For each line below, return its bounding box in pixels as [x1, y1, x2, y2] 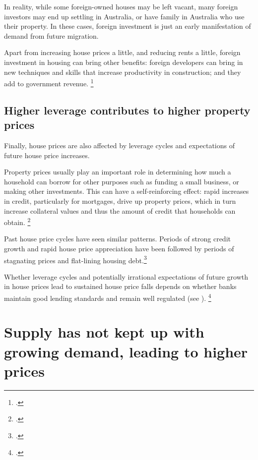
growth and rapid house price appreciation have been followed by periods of [4, 243, 234, 253]
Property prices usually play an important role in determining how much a [4, 167, 231, 177]
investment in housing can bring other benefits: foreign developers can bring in [4, 57, 243, 67]
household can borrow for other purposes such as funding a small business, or [4, 176, 239, 186]
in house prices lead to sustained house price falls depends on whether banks [4, 281, 237, 291]
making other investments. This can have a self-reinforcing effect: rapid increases [4, 186, 249, 196]
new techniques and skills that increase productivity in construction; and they [4, 66, 241, 77]
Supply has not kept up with [4, 322, 204, 342]
